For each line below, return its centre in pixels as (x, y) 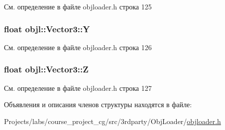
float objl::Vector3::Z (46, 69)
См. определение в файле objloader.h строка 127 (78, 88)
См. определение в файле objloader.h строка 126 (78, 47)
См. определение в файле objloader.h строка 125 (78, 6)
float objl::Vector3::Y (47, 29)
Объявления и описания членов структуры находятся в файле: (98, 104)
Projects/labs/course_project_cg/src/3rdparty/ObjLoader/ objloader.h (112, 121)
